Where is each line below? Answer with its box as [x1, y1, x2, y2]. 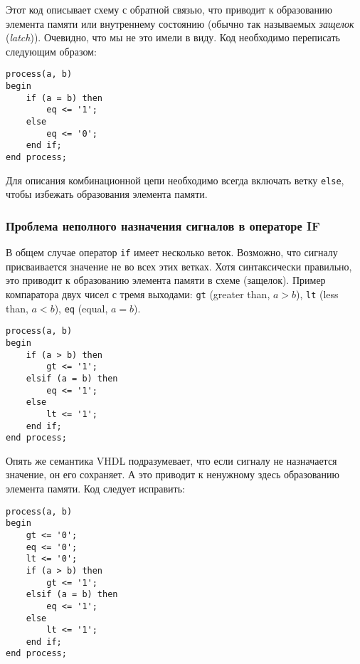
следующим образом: [6, 43, 97, 58]
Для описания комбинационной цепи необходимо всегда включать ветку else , [6, 172, 344, 187]
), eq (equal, [54, 300, 108, 315]
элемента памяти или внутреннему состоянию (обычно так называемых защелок [6, 16, 354, 31]
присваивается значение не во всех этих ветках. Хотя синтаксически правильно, [6, 258, 352, 273]
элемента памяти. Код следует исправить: [6, 481, 185, 495]
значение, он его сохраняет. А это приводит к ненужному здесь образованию [6, 467, 339, 482]
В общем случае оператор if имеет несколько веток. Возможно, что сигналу [6, 245, 338, 260]
